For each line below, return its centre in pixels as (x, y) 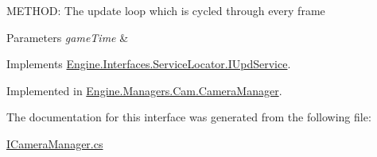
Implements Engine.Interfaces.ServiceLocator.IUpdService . (149, 64)
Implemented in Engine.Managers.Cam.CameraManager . (144, 90)
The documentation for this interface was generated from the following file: (189, 117)
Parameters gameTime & (68, 37)
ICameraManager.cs (55, 143)
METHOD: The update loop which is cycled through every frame (166, 10)
